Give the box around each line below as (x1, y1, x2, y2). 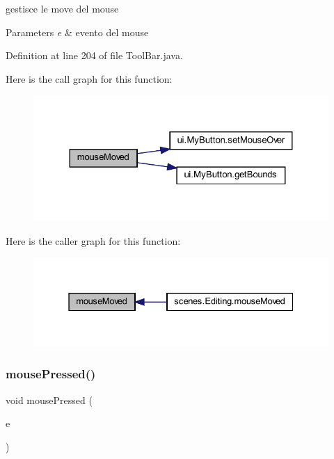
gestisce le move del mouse (6, 1, 119, 15)
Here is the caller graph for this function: (6, 233, 181, 248)
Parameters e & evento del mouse (6, 24, 149, 39)
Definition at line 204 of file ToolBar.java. (6, 48, 183, 63)
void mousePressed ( (6, 392, 93, 407)
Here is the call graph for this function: (6, 71, 173, 86)
